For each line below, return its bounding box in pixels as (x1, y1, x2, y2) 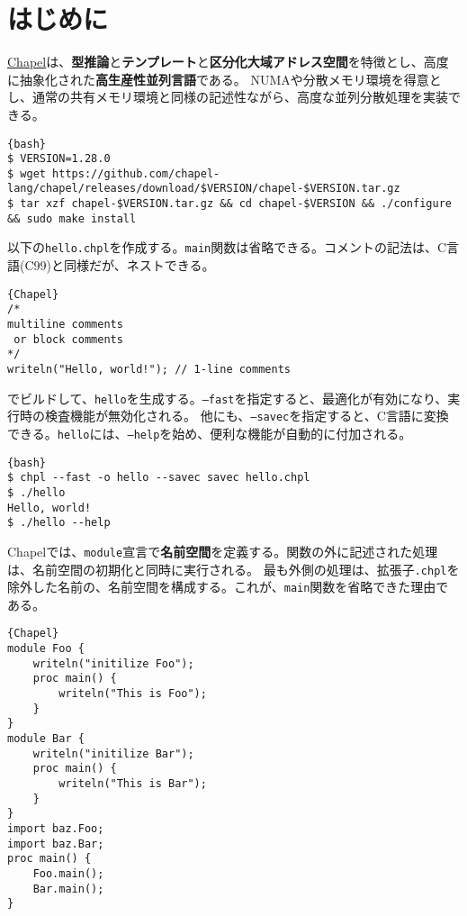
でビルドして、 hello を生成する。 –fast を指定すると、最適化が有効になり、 (7, 388, 448, 407)
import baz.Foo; (7, 821, 104, 835)
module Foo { (7, 642, 85, 656)
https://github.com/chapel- (52, 167, 220, 180)
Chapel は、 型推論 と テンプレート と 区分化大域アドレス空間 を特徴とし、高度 (7, 52, 449, 71)
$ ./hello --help (7, 516, 111, 530)
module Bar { (7, 732, 85, 746)
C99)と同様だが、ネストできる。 (24, 256, 215, 275)
